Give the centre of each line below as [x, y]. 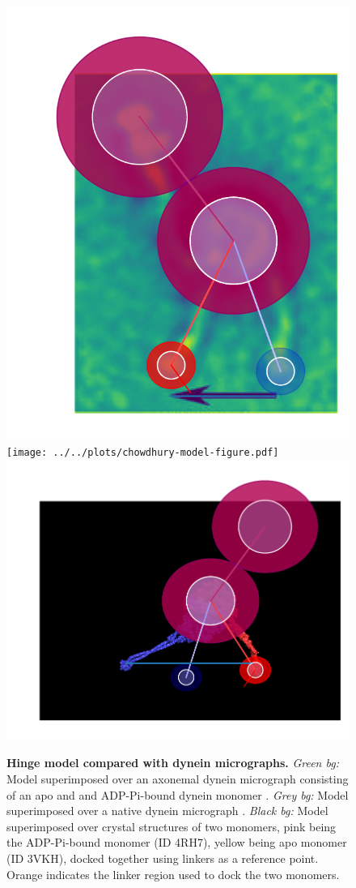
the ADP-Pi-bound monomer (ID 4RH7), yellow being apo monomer [177, 842]
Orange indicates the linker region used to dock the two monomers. [173, 874]
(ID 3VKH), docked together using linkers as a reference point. [163, 858]
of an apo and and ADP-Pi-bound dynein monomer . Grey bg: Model [178, 794]
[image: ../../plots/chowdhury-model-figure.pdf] [143, 452]
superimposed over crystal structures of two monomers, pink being [172, 826]
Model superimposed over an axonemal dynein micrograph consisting [178, 778]
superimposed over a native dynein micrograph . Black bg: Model [167, 811]
